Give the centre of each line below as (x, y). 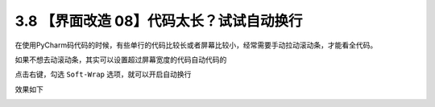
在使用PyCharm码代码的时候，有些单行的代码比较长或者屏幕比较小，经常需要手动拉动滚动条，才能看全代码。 (196, 45)
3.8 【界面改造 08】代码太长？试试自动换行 (159, 21)
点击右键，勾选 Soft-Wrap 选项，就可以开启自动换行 (103, 74)
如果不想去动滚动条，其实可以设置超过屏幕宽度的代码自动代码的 (121, 60)
